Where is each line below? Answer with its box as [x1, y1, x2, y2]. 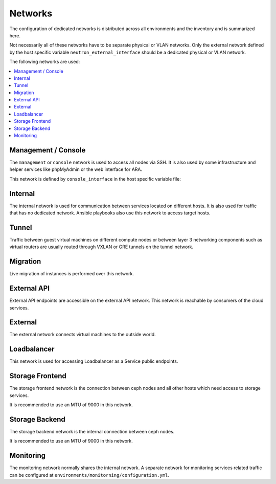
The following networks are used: [9, 59, 80, 65]
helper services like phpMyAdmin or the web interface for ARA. [9, 166, 143, 172]
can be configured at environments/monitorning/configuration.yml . [9, 472, 170, 478]
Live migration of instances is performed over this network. [9, 271, 134, 277]
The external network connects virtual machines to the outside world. [9, 332, 156, 338]
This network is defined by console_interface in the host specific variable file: [9, 175, 181, 182]
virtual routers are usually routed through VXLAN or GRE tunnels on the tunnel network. [9, 244, 194, 250]
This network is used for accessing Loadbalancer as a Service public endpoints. [9, 358, 178, 364]
